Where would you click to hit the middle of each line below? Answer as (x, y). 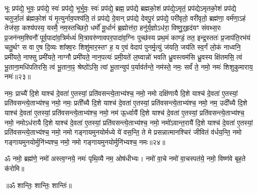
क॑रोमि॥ (14, 168)
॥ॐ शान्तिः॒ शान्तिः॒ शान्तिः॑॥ (38, 185)
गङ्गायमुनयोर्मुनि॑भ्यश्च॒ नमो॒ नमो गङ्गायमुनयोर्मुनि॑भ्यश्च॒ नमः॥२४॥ (85, 142)
